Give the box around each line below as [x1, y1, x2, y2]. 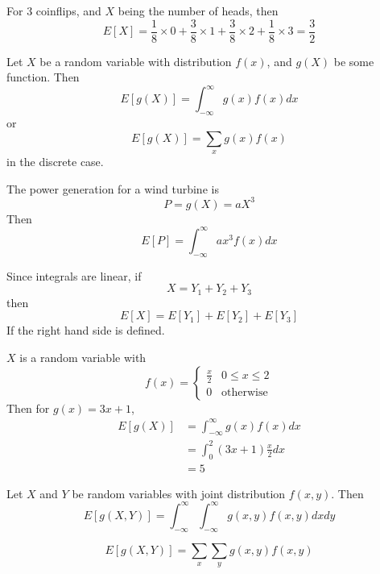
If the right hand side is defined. [6, 322, 165, 339]
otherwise [221, 386, 268, 398]
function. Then [6, 69, 80, 85]
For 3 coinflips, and [6, 2, 101, 19]
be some [333, 52, 374, 69]
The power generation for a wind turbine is [6, 180, 219, 197]
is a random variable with [19, 348, 147, 365]
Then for [6, 399, 50, 416]
